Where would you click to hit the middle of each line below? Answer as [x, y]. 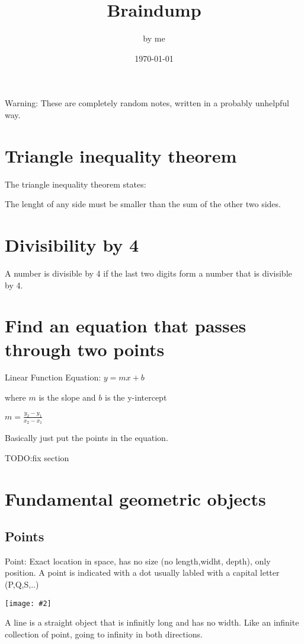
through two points [85, 349]
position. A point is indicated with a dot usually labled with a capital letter [142, 572]
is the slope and [67, 397]
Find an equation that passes [126, 326]
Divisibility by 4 [72, 245]
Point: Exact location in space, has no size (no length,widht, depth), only [138, 561]
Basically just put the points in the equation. [87, 438]
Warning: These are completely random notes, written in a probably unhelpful [147, 103]
